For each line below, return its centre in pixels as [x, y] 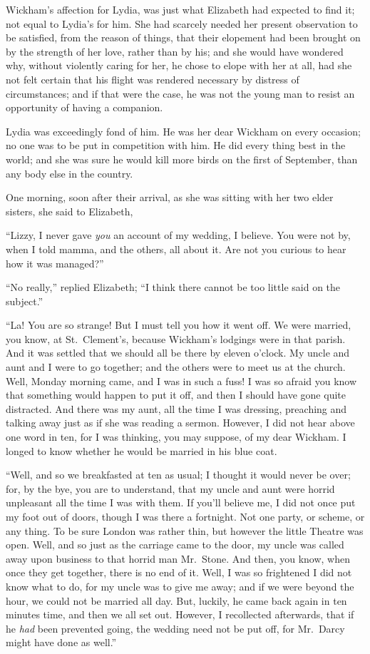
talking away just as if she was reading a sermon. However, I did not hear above [180, 423]
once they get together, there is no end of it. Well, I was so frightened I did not [179, 572]
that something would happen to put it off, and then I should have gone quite [176, 395]
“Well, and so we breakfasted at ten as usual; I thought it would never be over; [178, 475]
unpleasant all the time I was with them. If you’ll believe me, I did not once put [181, 502]
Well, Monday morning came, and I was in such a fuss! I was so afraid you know [181, 380]
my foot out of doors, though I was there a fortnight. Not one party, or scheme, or [185, 516]
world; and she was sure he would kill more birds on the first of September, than [182, 159]
